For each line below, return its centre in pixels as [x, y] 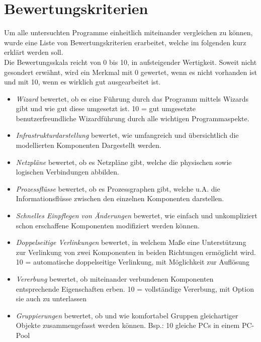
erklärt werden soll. [34, 52]
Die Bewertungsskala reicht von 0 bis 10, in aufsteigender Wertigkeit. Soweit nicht [130, 62]
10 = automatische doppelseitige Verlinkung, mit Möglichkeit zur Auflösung [133, 262]
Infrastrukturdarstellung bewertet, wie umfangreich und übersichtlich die [127, 135]
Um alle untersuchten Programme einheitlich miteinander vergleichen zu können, [128, 32]
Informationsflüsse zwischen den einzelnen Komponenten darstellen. [120, 198]
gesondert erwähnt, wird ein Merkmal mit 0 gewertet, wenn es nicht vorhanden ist [130, 72]
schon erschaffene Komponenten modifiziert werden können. [108, 225]
